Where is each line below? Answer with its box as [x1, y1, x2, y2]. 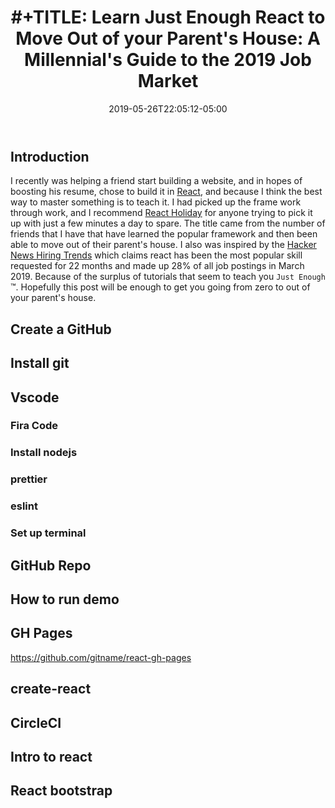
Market [137, 70, 199, 93]
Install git [10, 355, 70, 372]
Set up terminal [10, 526, 87, 540]
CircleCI [10, 714, 62, 731]
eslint [10, 499, 38, 513]
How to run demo [10, 591, 120, 608]
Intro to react [10, 748, 93, 765]
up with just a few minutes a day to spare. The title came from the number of [10, 217, 326, 230]
